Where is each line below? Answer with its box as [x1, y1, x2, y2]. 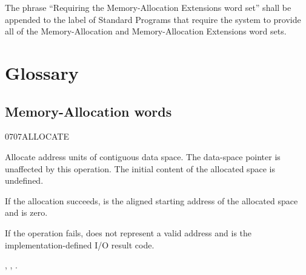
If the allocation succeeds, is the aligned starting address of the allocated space [5, 194, 298, 207]
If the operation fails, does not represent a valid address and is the [5, 226, 252, 239]
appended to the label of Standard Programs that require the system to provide [5, 13, 301, 25]
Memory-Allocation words [5, 102, 172, 120]
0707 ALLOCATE [5, 130, 69, 143]
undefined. [5, 174, 44, 187]
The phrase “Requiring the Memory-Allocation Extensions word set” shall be [5, 1, 291, 13]
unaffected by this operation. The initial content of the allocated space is [5, 162, 275, 175]
